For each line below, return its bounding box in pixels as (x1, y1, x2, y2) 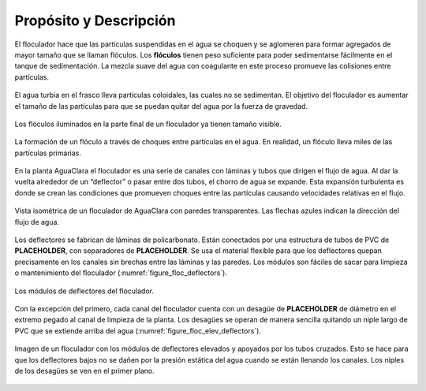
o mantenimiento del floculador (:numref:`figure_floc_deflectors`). (14, 268, 228, 277)
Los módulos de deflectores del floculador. (14, 286, 154, 296)
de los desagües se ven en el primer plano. (14, 366, 155, 375)
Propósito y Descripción (14, 12, 176, 29)
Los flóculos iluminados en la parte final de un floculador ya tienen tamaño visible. (14, 119, 282, 128)
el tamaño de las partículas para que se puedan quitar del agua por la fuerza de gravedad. (14, 101, 308, 110)
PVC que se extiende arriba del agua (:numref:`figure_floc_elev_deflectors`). (14, 326, 262, 335)
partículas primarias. (14, 148, 82, 158)
